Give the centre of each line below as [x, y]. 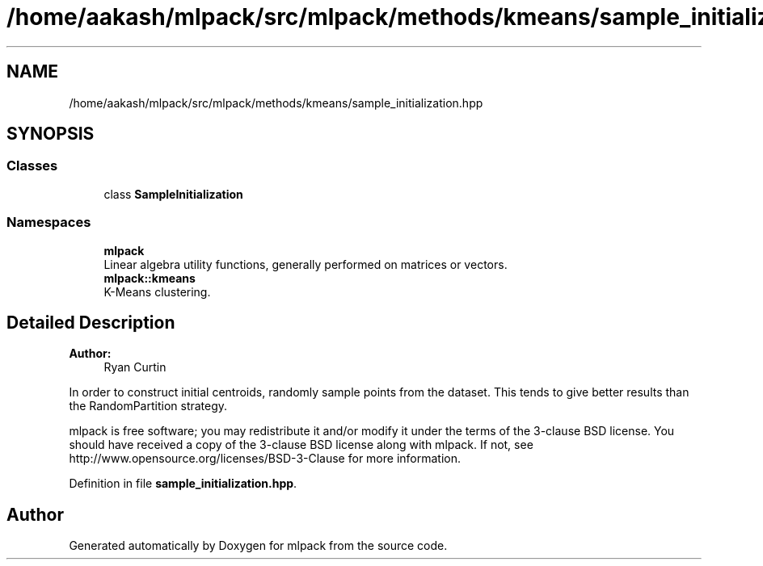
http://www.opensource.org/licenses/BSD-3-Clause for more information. [265, 459]
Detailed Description [91, 322]
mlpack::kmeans [150, 278]
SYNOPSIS [51, 134]
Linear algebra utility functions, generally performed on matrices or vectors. [306, 264]
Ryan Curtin [135, 367]
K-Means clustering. [157, 291]
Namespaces [49, 222]
